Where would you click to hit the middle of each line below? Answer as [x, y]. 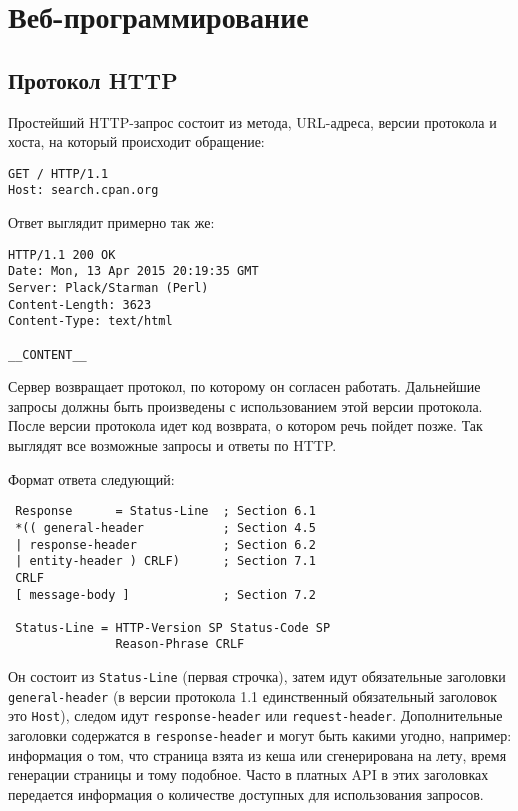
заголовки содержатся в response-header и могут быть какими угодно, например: [260, 735]
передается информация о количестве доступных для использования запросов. [246, 793]
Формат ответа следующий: [91, 478]
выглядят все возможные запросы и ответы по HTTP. [172, 445]
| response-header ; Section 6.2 [165, 544]
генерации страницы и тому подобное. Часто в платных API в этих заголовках [248, 774]
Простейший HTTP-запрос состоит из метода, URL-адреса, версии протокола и [252, 121]
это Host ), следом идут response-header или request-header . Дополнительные [255, 715]
